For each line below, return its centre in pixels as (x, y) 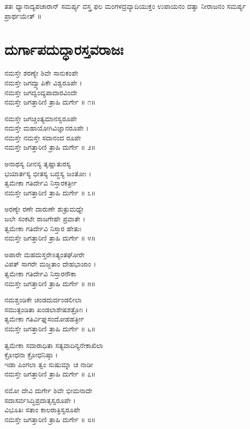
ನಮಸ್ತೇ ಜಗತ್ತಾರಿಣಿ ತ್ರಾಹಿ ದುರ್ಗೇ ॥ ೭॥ (50, 374)
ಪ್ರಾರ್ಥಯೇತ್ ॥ (23, 15)
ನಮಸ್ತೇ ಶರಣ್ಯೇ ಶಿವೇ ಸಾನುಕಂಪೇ (42, 73)
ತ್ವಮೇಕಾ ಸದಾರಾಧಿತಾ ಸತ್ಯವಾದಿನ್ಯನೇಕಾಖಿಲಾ (54, 345)
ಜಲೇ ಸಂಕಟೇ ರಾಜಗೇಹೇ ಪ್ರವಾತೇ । (45, 219)
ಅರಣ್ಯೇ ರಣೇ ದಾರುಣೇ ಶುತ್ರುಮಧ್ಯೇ (44, 209)
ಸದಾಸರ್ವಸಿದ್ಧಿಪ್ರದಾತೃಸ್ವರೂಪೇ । (40, 400)
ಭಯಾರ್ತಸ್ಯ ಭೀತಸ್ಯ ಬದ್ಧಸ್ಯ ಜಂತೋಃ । (48, 173)
